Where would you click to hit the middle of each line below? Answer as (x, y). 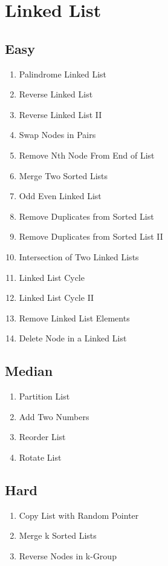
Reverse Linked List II (60, 114)
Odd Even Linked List (60, 196)
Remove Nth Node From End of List (87, 155)
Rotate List (40, 457)
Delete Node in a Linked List (73, 338)
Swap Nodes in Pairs (57, 135)
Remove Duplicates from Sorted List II (91, 236)
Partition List (44, 396)
